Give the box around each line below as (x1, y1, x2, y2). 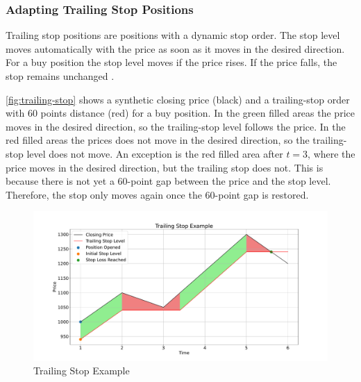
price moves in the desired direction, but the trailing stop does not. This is (6, 160, 324, 174)
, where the (308, 146, 355, 160)
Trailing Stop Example (33, 363, 130, 378)
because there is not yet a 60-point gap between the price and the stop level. (6, 174, 331, 188)
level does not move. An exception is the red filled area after (26, 146, 283, 160)
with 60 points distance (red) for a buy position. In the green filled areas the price (6, 106, 355, 120)
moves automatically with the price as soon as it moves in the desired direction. (6, 41, 345, 56)
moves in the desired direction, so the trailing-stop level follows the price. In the (6, 119, 346, 133)
